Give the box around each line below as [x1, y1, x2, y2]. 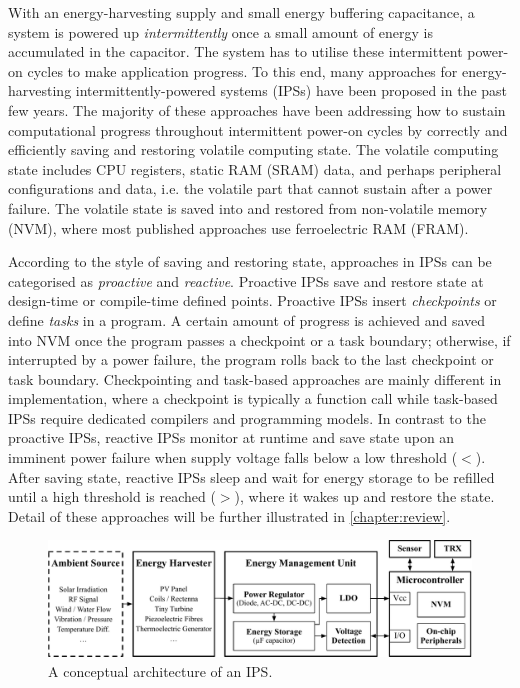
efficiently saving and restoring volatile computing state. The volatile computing [8, 139, 499, 160]
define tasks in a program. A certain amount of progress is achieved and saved [8, 309, 486, 330]
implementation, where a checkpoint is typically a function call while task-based [8, 388, 498, 409]
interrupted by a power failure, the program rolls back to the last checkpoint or [8, 349, 494, 370]
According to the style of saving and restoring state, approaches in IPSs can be [8, 251, 492, 272]
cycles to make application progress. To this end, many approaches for [27, 60, 458, 81]
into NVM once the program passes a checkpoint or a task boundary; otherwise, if [8, 329, 511, 350]
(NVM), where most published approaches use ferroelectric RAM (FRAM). [8, 217, 469, 238]
